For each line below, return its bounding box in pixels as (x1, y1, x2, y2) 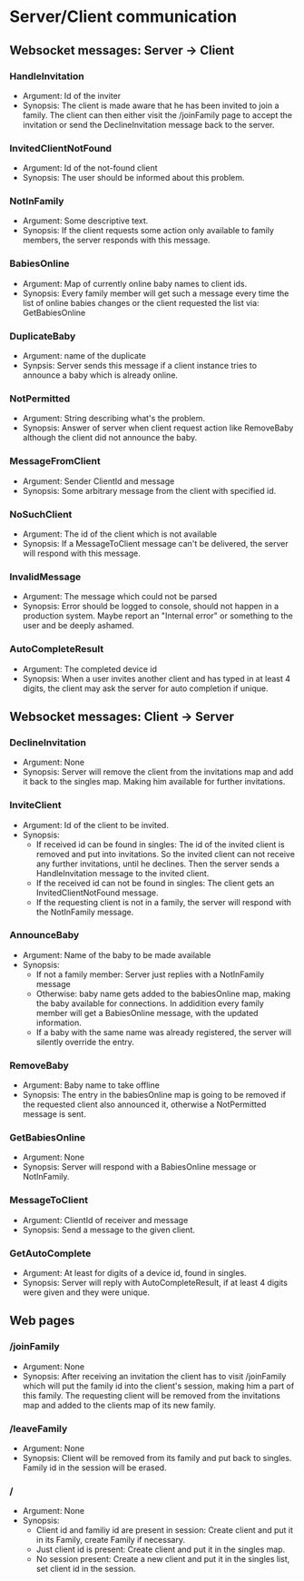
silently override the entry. (35, 1036, 134, 1047)
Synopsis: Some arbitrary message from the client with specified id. (22, 485, 277, 496)
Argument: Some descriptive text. (22, 215, 149, 226)
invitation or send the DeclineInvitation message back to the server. (22, 119, 275, 130)
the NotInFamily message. (35, 906, 134, 917)
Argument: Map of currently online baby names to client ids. (22, 278, 248, 289)
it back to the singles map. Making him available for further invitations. (22, 776, 286, 787)
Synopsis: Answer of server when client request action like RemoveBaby (22, 422, 294, 433)
